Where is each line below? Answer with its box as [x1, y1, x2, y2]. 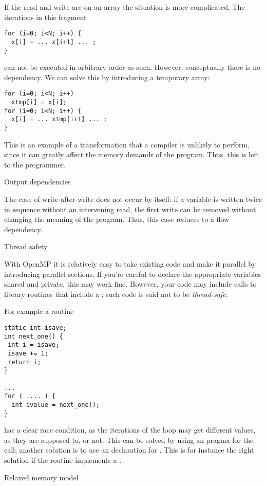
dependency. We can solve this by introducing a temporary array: [4, 71, 210, 82]
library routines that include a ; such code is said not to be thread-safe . [4, 288, 228, 299]
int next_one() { [4, 332, 63, 340]
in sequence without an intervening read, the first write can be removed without [4, 203, 256, 214]
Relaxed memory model [4, 472, 79, 482]
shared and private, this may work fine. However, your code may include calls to [4, 278, 257, 289]
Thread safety [4, 241, 48, 252]
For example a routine [4, 306, 74, 316]
